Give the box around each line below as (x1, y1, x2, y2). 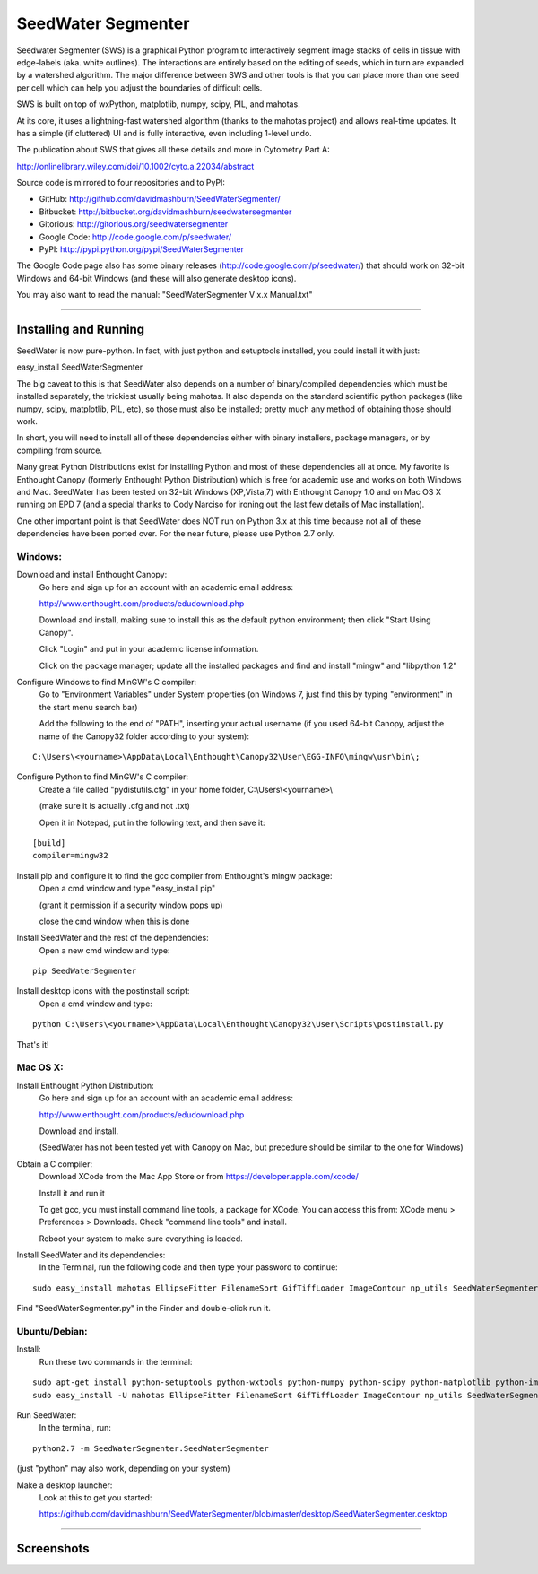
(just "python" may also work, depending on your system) (16, 1463, 230, 1474)
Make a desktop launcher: (16, 1480, 113, 1491)
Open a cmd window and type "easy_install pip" (39, 883, 216, 894)
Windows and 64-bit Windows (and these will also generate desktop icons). (16, 273, 297, 283)
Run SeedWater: (16, 1409, 77, 1421)
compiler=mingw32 (32, 850, 108, 861)
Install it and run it (39, 1187, 105, 1198)
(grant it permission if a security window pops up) (39, 900, 223, 910)
